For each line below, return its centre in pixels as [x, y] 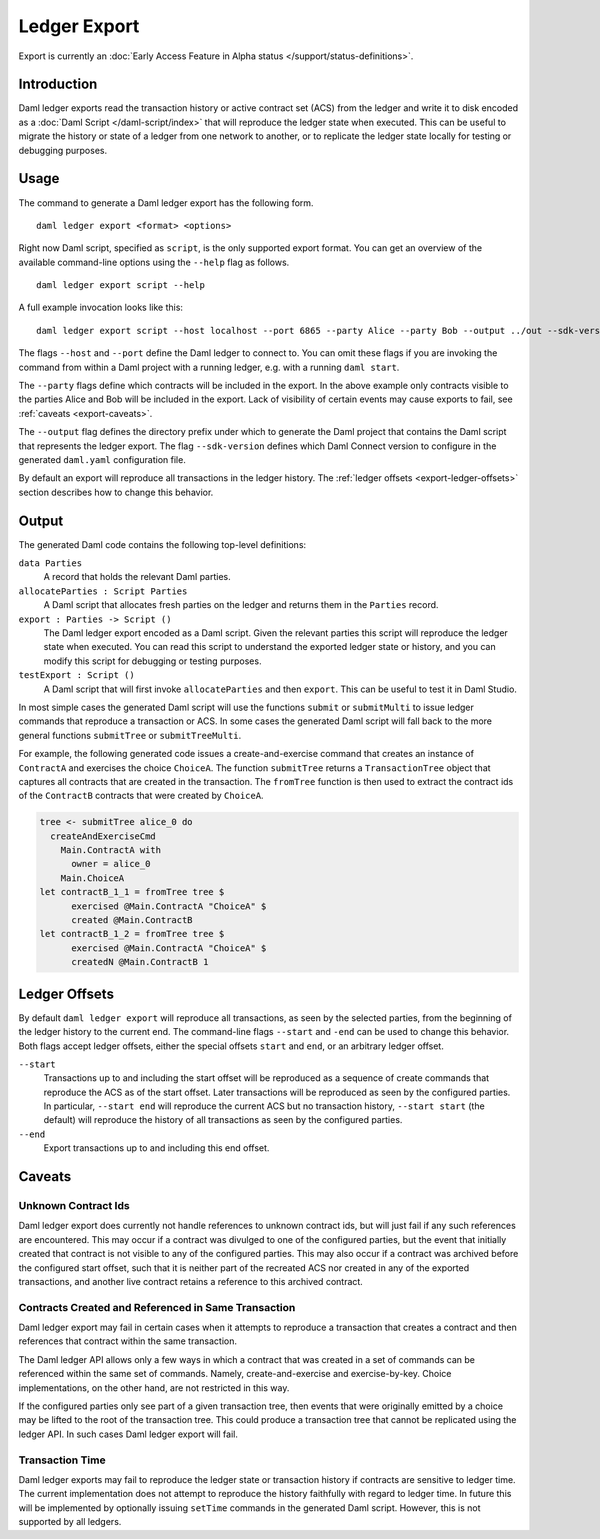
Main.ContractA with [111, 850]
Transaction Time [62, 1460]
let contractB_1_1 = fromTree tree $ [132, 892]
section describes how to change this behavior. [116, 492]
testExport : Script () [76, 675]
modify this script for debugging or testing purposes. [152, 661]
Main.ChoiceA [92, 878]
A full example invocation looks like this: [101, 307]
